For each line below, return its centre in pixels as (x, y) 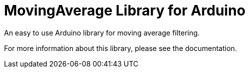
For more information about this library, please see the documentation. (120, 48)
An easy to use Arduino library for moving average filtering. (102, 32)
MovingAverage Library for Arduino (125, 10)
